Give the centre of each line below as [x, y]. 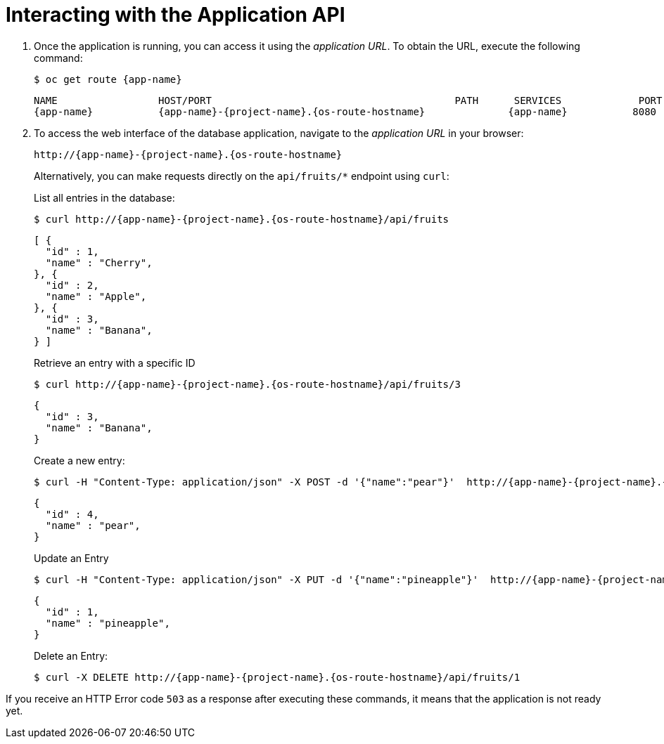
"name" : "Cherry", [99, 262]
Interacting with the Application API [175, 15]
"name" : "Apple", [96, 296]
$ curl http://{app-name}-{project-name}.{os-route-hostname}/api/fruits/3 [247, 384]
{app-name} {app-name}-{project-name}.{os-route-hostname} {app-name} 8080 [345, 111]
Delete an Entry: [71, 655]
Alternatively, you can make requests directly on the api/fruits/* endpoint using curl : [242, 176]
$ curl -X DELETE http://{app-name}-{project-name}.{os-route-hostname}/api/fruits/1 [277, 677]
